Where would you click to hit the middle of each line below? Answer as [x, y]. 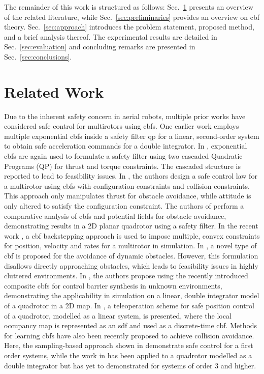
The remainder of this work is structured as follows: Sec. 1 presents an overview [129, 7]
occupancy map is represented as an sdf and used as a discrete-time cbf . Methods [131, 325]
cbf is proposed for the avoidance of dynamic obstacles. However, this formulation [131, 255]
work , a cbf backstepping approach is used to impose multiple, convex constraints [132, 235]
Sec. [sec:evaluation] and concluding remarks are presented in [100, 47]
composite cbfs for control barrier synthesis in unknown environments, [113, 285]
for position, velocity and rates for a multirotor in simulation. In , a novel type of [130, 246]
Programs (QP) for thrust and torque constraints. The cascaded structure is [122, 166]
